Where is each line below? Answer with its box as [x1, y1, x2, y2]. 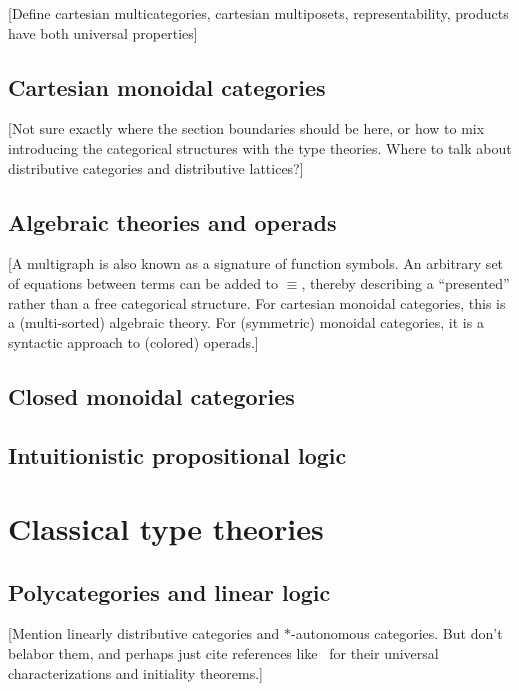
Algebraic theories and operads [8, 206, 337, 237]
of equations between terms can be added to [8, 272, 279, 293]
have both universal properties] [8, 22, 198, 43]
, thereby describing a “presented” [301, 272, 510, 293]
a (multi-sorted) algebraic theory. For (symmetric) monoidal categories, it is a [8, 312, 484, 333]
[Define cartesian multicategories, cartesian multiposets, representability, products [8, 3, 509, 23]
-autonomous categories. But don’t [291, 623, 503, 644]
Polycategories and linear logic [8, 576, 331, 607]
